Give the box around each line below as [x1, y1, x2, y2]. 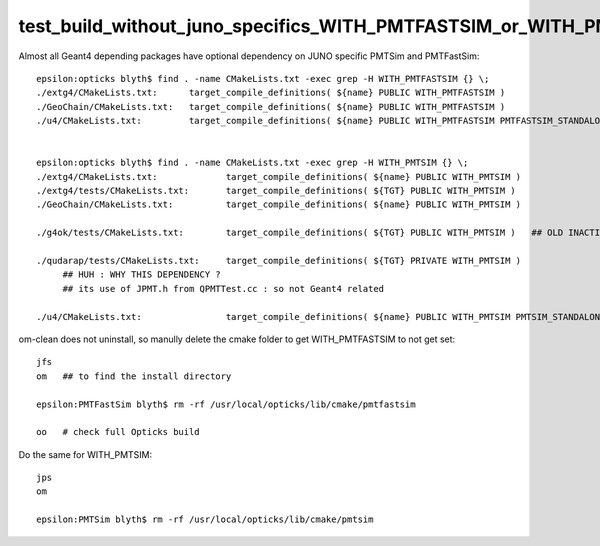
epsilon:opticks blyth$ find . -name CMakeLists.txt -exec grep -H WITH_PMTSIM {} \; [36, 157, 469, 169]
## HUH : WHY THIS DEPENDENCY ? [62, 269, 222, 280]
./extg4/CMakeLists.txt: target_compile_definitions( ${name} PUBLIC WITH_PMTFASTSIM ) [36, 87, 506, 99]
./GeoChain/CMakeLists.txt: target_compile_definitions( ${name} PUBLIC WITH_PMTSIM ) [36, 199, 522, 210]
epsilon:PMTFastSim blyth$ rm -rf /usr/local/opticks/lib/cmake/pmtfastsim [36, 398, 416, 410]
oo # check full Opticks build [36, 426, 200, 438]
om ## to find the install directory [36, 370, 232, 382]
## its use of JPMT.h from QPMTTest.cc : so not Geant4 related [62, 283, 385, 294]
